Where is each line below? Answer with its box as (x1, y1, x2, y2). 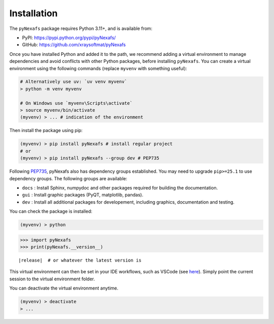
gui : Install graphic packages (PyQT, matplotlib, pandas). (22, 192, 144, 198)
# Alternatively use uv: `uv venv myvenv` (20, 79, 127, 85)
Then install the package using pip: (9, 127, 83, 134)
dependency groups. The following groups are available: (9, 175, 127, 181)
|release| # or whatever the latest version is (18, 257, 142, 264)
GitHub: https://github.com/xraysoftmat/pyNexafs (22, 42, 126, 48)
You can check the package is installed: (9, 208, 92, 214)
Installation (9, 8, 58, 19)
